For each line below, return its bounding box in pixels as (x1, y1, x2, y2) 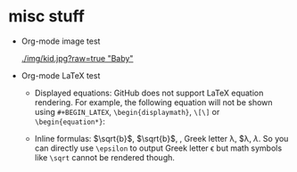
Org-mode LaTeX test (21, 70, 101, 81)
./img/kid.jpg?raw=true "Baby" (21, 53, 134, 63)
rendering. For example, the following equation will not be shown (34, 96, 273, 108)
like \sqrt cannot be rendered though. (34, 152, 176, 162)
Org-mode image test (21, 36, 101, 46)
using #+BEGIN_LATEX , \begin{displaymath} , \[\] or (34, 106, 220, 117)
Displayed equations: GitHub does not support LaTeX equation (34, 87, 264, 98)
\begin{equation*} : (34, 116, 106, 127)
